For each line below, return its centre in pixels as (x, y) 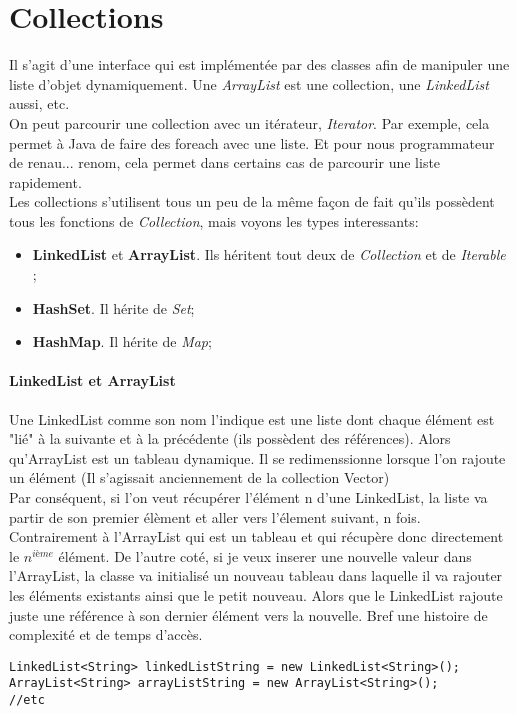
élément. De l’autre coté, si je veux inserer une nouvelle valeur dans (265, 555)
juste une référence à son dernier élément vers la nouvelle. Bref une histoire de (248, 614)
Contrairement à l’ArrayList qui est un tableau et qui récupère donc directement (256, 536)
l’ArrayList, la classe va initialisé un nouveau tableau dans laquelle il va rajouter (256, 575)
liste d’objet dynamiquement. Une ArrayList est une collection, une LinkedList (249, 83)
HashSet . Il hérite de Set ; (113, 307)
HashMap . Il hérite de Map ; (122, 341)
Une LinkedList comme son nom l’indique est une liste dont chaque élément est (252, 418)
